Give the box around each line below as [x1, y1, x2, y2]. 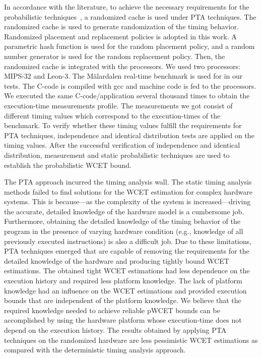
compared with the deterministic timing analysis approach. [4, 344, 186, 355]
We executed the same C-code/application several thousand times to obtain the [4, 90, 250, 101]
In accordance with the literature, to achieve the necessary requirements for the [4, 2, 249, 12]
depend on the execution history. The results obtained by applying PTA [4, 325, 227, 335]
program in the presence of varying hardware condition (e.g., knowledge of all [4, 226, 243, 236]
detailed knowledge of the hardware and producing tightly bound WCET [4, 255, 229, 266]
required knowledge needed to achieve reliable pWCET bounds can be [4, 305, 220, 315]
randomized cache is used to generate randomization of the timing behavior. [4, 21, 239, 32]
